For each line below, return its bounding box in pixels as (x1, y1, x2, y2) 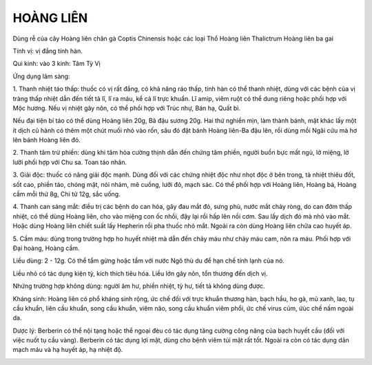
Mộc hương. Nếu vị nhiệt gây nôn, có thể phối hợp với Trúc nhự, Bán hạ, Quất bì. (12, 104, 241, 112)
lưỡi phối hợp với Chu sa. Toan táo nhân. (12, 158, 127, 166)
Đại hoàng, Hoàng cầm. (12, 244, 80, 252)
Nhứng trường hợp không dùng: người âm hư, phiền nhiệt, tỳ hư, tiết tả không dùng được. (12, 282, 265, 290)
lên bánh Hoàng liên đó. (12, 136, 81, 144)
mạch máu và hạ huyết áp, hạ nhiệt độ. (12, 346, 123, 354)
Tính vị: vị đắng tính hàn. (12, 47, 83, 55)
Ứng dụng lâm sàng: (12, 72, 70, 80)
